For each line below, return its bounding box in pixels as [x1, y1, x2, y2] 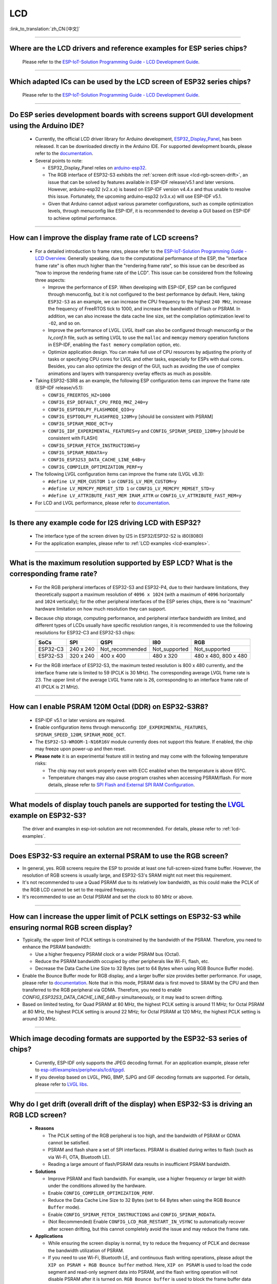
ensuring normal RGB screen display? [9, 923, 133, 932]
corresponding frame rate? [9, 569, 97, 578]
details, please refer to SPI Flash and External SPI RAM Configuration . [48, 782, 195, 788]
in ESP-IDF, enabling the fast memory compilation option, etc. [48, 342, 182, 348]
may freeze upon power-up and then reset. [35, 746, 126, 752]
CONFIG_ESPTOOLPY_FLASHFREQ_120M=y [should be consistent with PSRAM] [48, 413, 213, 420]
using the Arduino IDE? [9, 121, 85, 130]
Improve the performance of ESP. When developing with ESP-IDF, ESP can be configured [48, 284, 236, 290]
